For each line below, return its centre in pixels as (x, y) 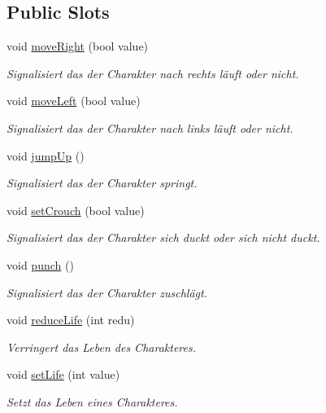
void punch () (40, 264)
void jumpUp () (46, 155)
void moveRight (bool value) (78, 46)
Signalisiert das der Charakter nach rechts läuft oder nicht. (153, 73)
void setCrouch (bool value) (76, 210)
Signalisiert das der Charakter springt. (102, 183)
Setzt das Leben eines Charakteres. (92, 401)
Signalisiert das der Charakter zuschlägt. (107, 292)
